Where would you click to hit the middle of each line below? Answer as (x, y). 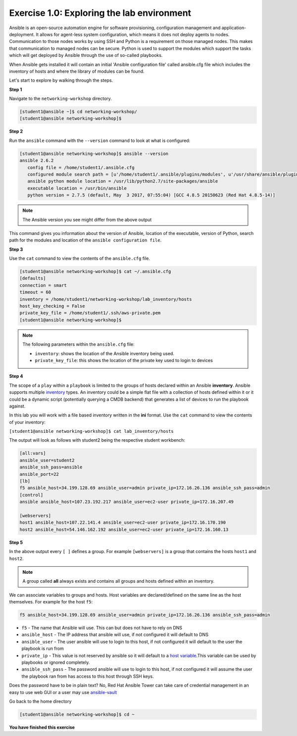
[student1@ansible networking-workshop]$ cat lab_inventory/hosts (92, 431)
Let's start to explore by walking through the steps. (61, 80)
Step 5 (16, 542)
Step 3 (16, 249)
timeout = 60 (35, 292)
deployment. (22, 34)
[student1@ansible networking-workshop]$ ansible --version (94, 154)
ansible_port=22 (39, 474)
